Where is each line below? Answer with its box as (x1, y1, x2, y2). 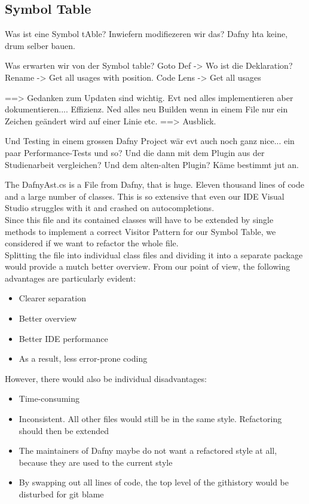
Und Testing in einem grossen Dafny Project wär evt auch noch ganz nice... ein (5, 135, 295, 147)
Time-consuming (19, 392, 79, 405)
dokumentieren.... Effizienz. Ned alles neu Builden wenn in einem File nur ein (5, 103, 288, 115)
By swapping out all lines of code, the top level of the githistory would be (19, 476, 289, 488)
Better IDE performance (19, 332, 108, 344)
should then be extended (19, 424, 109, 436)
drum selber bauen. (5, 39, 76, 51)
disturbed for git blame (19, 488, 104, 500)
